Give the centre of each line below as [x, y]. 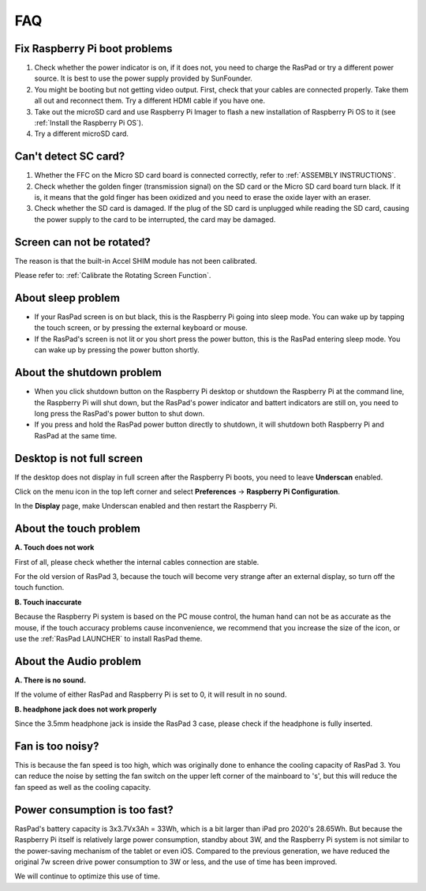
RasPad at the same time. [76, 435]
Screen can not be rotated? [83, 242]
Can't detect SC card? [70, 157]
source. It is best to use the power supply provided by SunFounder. [143, 78]
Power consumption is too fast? [94, 810]
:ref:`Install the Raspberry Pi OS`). [89, 123]
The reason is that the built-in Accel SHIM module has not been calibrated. [136, 261]
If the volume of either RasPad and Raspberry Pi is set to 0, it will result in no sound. [151, 694]
